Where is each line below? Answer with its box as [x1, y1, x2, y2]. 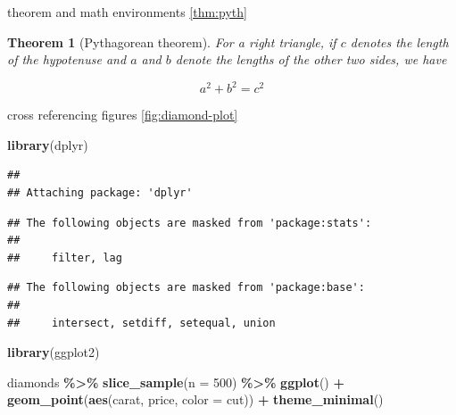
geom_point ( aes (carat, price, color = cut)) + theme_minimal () [7, 390, 384, 409]
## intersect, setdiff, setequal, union [7, 316, 276, 329]
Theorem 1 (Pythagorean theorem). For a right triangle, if [7, 32, 336, 51]
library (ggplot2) [7, 343, 100, 361]
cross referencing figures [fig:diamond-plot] [7, 105, 238, 124]
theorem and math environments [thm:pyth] [7, 3, 247, 21]
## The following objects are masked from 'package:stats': [7, 216, 372, 229]
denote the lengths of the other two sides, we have [175, 50, 447, 69]
